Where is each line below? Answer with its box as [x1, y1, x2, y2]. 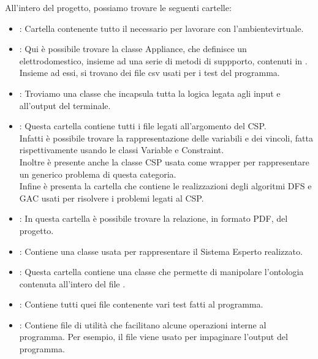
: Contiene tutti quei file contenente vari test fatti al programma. [19, 298, 263, 311]
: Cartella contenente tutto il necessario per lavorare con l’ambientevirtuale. [19, 21, 304, 34]
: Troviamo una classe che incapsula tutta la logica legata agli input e [19, 86, 281, 99]
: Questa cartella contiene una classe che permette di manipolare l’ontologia [19, 265, 304, 278]
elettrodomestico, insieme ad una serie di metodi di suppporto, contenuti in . [19, 54, 308, 67]
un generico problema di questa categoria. [19, 167, 176, 180]
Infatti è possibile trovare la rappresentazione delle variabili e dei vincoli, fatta [19, 131, 313, 144]
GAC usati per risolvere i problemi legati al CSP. [19, 191, 204, 204]
